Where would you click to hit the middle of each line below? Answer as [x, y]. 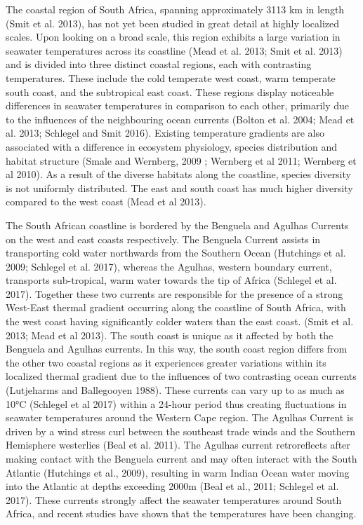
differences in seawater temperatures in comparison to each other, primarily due [178, 105]
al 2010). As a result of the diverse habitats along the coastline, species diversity [178, 174]
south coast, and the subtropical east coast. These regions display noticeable [170, 91]
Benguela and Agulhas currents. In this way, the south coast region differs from [177, 349]
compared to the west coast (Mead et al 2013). [106, 202]
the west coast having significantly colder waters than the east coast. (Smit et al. [180, 321]
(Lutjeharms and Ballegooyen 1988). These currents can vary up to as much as [175, 390]
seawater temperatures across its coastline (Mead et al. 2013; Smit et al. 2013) [174, 50]
